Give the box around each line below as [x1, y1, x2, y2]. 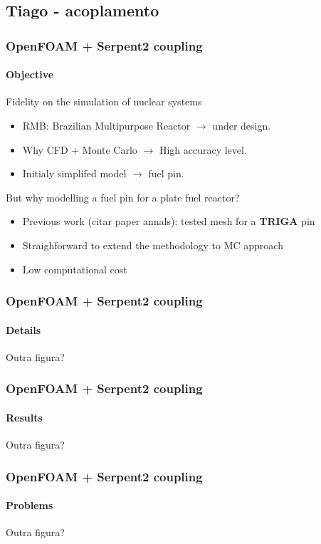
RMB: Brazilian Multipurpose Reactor [22, 118, 191, 133]
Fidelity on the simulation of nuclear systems [6, 94, 202, 109]
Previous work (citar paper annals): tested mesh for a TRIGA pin [22, 214, 315, 229]
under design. [212, 118, 271, 133]
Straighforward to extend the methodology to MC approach [22, 237, 283, 252]
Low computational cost [22, 261, 127, 276]
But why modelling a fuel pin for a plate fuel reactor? [6, 189, 240, 204]
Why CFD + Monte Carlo [22, 142, 137, 157]
